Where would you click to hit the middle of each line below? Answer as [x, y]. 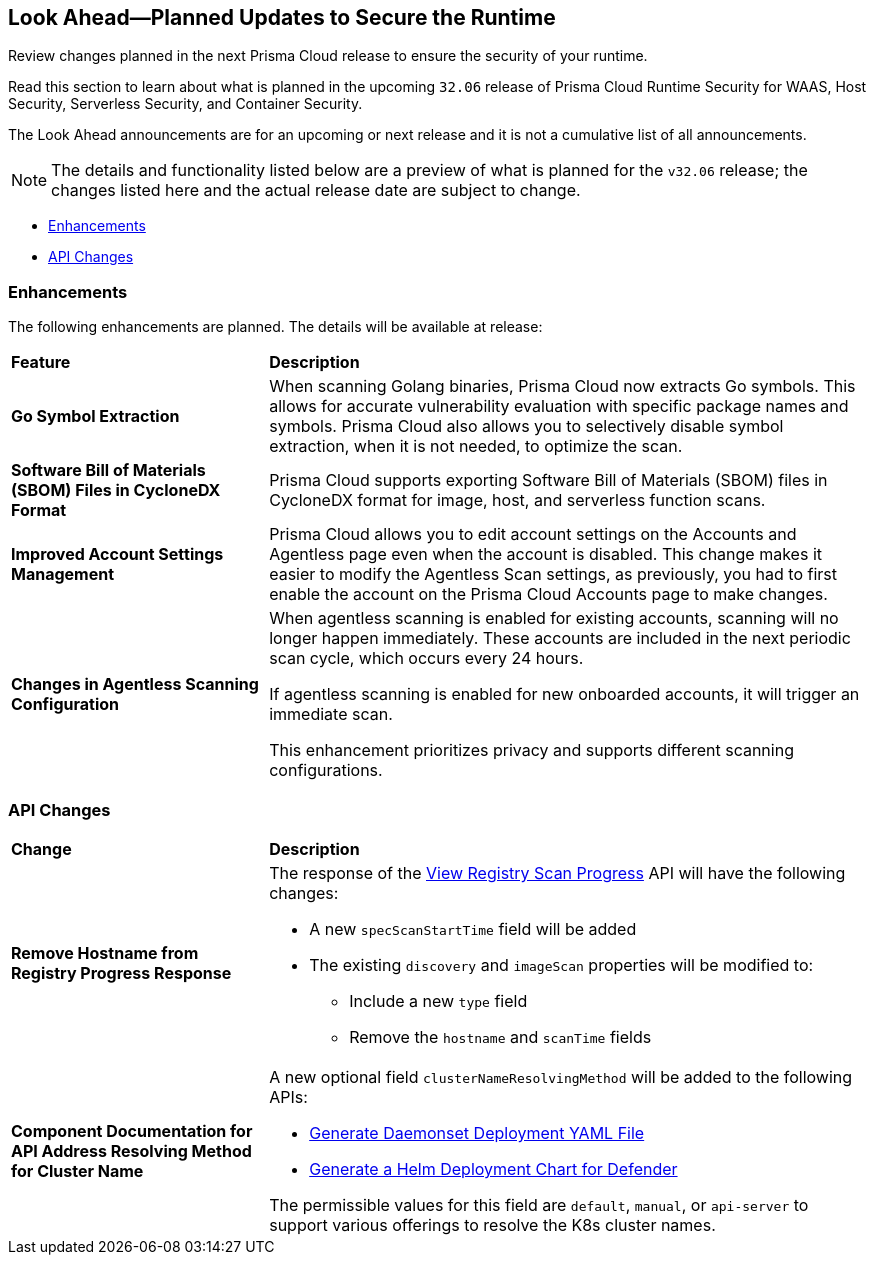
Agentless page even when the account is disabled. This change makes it [545, 554]
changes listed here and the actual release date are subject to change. [316, 190]
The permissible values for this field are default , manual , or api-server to [539, 1204]
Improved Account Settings [117, 554]
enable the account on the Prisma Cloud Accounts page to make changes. [548, 594]
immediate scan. [331, 714]
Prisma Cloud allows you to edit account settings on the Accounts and [533, 534]
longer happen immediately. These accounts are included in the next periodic [560, 638]
